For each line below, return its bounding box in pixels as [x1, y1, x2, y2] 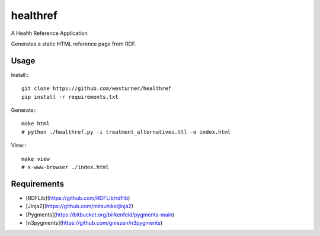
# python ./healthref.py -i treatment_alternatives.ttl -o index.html [21, 128, 231, 135]
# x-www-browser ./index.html [21, 163, 110, 170]
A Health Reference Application [11, 30, 88, 37]
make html [21, 120, 50, 127]
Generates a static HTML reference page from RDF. [11, 40, 137, 47]
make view [21, 156, 50, 162]
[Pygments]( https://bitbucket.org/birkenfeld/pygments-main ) [25, 211, 175, 218]
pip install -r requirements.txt [21, 93, 119, 100]
